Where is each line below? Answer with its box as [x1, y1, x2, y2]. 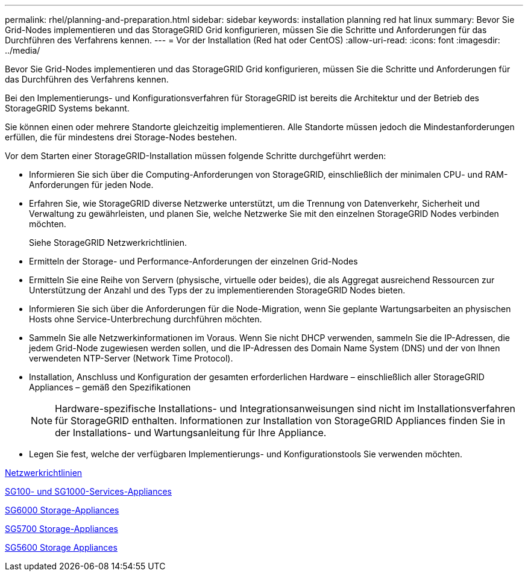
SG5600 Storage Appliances [5, 542, 118, 553]
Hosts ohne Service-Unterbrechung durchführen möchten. [29, 314, 262, 324]
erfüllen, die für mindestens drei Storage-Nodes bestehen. [5, 132, 237, 142]
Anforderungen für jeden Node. [29, 180, 154, 190]
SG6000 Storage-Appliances [5, 505, 119, 515]
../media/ [5, 45, 40, 55]
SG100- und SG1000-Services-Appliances [5, 486, 172, 496]
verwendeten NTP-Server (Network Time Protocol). [29, 353, 233, 363]
